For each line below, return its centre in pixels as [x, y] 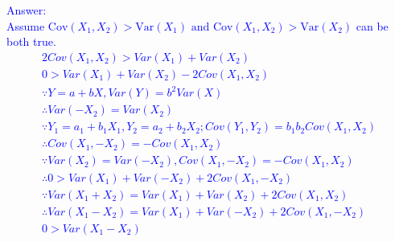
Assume [26, 25]
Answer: [27, 10]
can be [372, 25]
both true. [31, 41]
